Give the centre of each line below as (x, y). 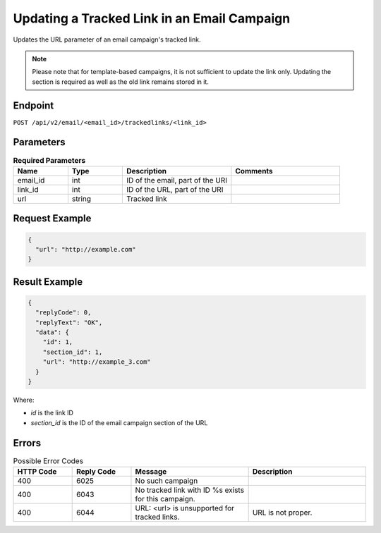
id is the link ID (52, 413)
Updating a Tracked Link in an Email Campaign (152, 18)
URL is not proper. (282, 513)
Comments (254, 171)
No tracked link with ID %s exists (190, 490)
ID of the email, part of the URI (177, 180)
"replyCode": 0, (64, 313)
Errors (27, 443)
